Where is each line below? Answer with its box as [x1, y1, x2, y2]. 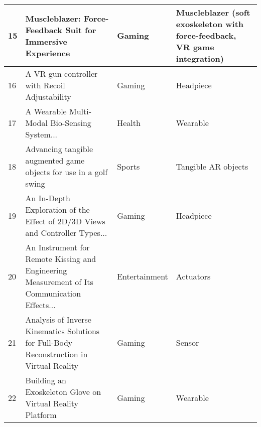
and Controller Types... [25, 227, 107, 238]
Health [117, 117, 141, 128]
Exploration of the [25, 204, 90, 215]
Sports [117, 160, 140, 172]
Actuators [176, 270, 211, 282]
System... [25, 128, 58, 140]
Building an [25, 374, 66, 386]
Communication [25, 288, 81, 299]
